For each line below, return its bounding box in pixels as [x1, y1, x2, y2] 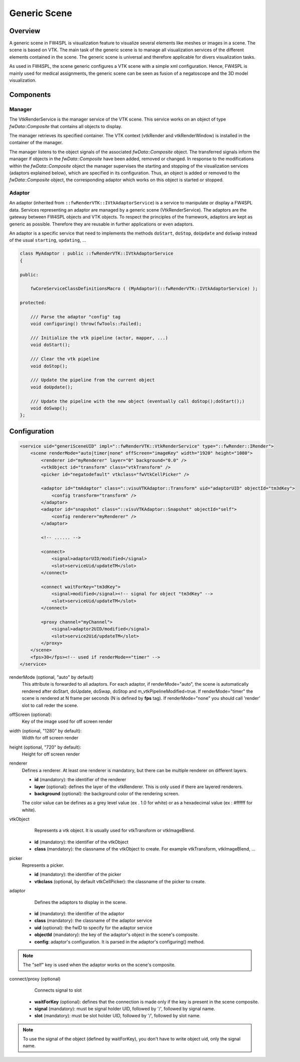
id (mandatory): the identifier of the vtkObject [34, 839, 129, 845]
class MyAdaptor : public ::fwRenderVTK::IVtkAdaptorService [20, 251, 174, 256]
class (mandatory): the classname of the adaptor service [34, 917, 153, 924]
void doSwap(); [30, 405, 68, 411]
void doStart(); [30, 342, 70, 348]
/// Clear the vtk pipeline [30, 356, 100, 362]
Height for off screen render [22, 751, 80, 757]
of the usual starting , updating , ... [9, 237, 86, 243]
